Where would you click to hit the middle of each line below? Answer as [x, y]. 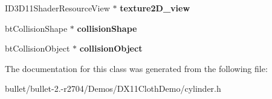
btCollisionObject [37, 48]
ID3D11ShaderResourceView [57, 8]
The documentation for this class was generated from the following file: [136, 68]
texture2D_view [155, 8]
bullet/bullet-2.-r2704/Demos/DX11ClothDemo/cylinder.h [113, 88]
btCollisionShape [36, 28]
